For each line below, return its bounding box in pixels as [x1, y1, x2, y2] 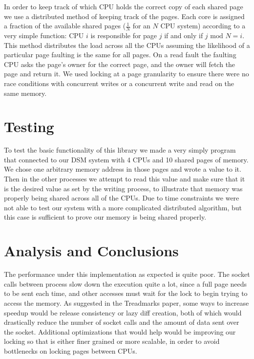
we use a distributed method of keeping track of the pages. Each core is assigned [4, 11, 245, 21]
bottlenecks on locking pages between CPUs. [4, 345, 137, 356]
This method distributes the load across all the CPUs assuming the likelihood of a [4, 40, 250, 50]
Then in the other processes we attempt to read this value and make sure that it [4, 174, 245, 184]
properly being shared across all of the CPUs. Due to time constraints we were [4, 193, 239, 203]
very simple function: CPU [4, 30, 84, 41]
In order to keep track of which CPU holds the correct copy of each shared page [4, 1, 243, 11]
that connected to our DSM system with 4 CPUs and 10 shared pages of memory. [4, 154, 249, 164]
